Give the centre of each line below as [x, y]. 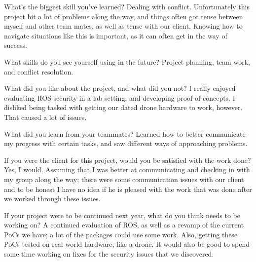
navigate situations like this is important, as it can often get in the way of [116, 35]
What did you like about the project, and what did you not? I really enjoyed [120, 88]
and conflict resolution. [39, 71]
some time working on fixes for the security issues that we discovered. [109, 254]
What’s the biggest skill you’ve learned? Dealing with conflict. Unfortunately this [127, 6]
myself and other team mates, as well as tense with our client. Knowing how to [123, 26]
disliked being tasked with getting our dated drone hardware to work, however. [123, 107]
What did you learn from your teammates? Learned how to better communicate [125, 133]
